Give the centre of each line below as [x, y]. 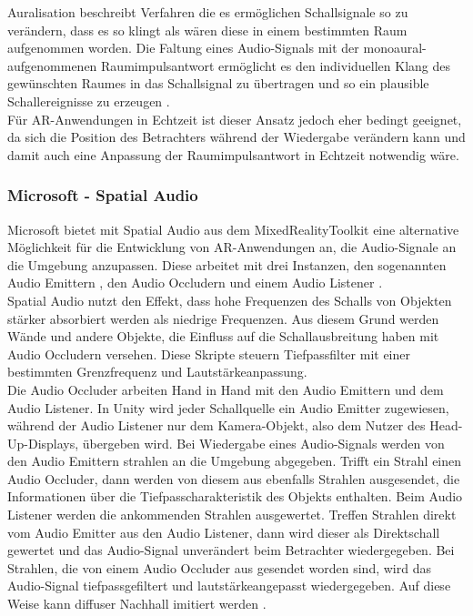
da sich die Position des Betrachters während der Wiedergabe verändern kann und [236, 137]
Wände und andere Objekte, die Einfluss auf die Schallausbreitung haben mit [223, 336]
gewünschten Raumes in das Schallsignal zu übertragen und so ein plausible [218, 83]
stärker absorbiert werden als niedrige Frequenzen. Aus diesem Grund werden [223, 318]
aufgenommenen [52, 65]
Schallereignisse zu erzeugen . [89, 101]
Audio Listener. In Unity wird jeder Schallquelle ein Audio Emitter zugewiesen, [228, 407]
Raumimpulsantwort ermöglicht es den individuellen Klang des [276, 65]
